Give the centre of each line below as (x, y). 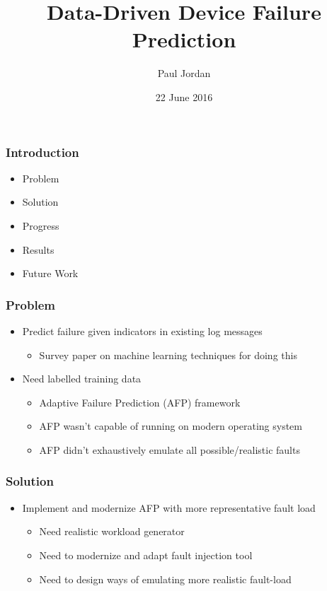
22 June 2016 (184, 96)
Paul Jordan (184, 73)
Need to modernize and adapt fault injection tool (146, 555)
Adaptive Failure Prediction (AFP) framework (140, 402)
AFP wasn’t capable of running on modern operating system (171, 426)
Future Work (50, 273)
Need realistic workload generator (112, 531)
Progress (41, 225)
